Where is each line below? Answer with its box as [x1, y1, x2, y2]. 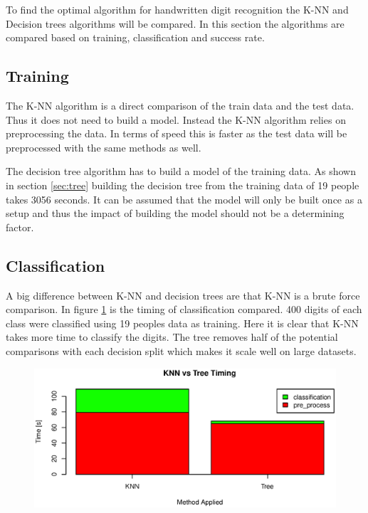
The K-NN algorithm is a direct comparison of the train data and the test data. [6, 97, 354, 112]
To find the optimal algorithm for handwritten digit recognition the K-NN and [6, 2, 349, 16]
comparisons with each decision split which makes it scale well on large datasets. [6, 343, 357, 358]
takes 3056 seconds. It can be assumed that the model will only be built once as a [6, 191, 362, 206]
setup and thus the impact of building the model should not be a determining [6, 206, 345, 221]
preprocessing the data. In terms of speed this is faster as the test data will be [6, 126, 347, 141]
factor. [6, 219, 34, 234]
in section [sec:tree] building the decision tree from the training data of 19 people [6, 177, 359, 192]
